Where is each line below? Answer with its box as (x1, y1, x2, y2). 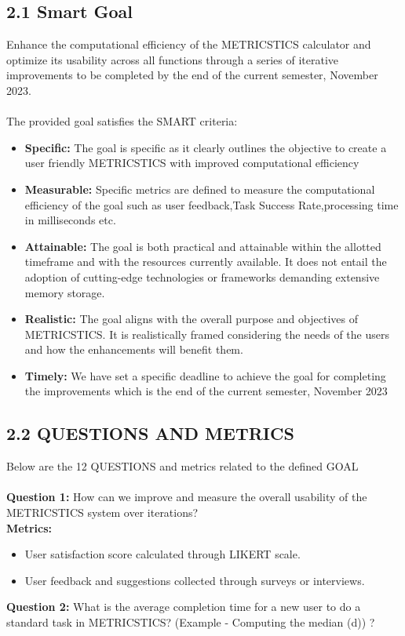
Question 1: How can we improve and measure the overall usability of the (6, 489, 367, 505)
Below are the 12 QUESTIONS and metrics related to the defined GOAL (6, 458, 359, 474)
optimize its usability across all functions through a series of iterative (6, 51, 339, 67)
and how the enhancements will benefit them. (24, 341, 243, 358)
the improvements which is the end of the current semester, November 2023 (24, 383, 388, 399)
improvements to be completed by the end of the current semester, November (6, 67, 378, 83)
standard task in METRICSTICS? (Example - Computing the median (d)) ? (6, 614, 375, 631)
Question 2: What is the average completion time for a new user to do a (6, 598, 361, 615)
